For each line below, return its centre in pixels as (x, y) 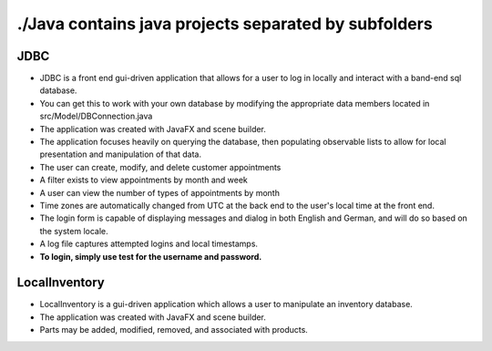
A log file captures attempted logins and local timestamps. (149, 244)
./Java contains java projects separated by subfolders (225, 24)
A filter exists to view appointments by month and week (143, 180)
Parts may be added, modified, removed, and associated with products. (174, 330)
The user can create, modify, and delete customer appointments (160, 167)
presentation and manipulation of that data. (121, 154)
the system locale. (74, 231)
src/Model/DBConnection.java (96, 116)
